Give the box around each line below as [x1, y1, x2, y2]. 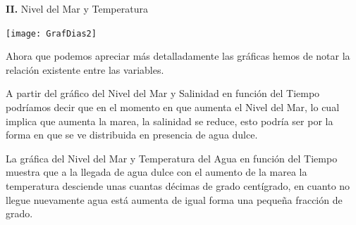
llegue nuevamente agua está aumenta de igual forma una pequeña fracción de [6, 192, 343, 207]
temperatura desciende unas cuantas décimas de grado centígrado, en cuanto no [6, 179, 350, 193]
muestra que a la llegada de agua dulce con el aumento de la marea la [6, 165, 307, 179]
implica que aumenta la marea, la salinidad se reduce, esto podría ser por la [6, 113, 333, 128]
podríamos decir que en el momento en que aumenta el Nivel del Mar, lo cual [6, 100, 340, 115]
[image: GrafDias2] [6, 28, 97, 39]
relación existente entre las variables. [6, 62, 164, 77]
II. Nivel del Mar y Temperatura [6, 1, 148, 15]
